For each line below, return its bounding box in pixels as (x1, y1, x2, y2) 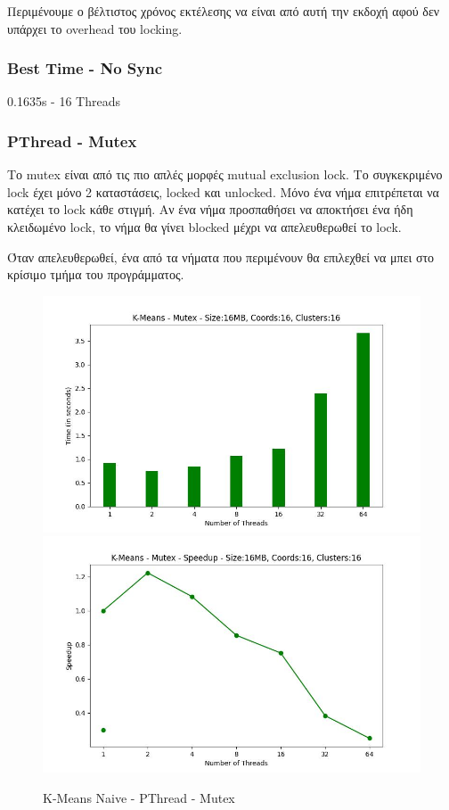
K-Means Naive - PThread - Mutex (43, 788, 235, 806)
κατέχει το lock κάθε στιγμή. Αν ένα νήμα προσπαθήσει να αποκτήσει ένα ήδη (7, 200, 413, 219)
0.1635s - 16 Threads (7, 92, 120, 111)
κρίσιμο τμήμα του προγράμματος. (7, 265, 184, 284)
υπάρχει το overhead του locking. (7, 19, 183, 37)
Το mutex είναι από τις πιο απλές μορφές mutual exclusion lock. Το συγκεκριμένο (7, 165, 443, 184)
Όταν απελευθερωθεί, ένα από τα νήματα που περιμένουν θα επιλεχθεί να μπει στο (7, 247, 435, 266)
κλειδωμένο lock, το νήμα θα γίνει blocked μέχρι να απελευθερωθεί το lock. (7, 218, 402, 236)
